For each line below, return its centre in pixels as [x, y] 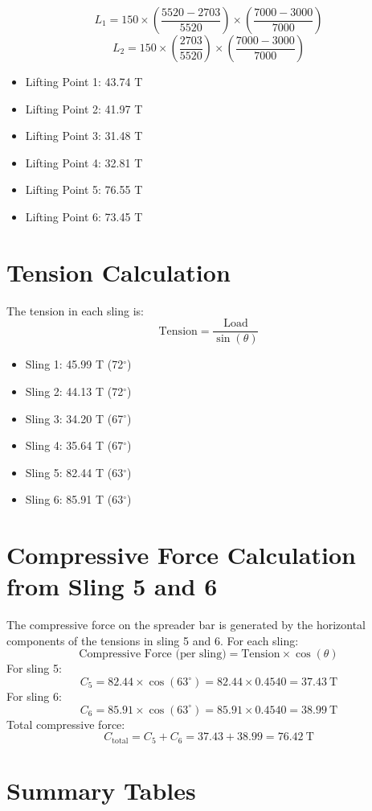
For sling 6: [34, 696]
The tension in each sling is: [75, 310]
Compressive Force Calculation [181, 555]
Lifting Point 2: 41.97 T [84, 108]
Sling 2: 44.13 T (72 [74, 391]
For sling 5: [34, 668]
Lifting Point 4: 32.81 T [84, 162]
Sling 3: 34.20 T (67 [74, 418]
